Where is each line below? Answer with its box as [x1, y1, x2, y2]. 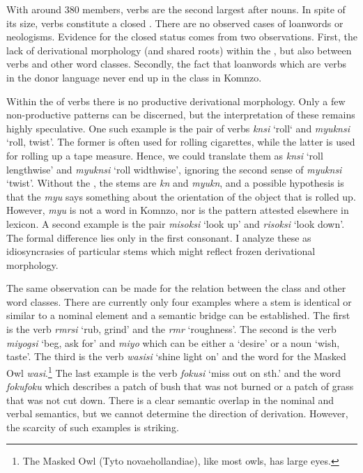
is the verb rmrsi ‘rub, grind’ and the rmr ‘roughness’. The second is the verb [6, 322, 337, 336]
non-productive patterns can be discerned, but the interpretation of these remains [6, 107, 355, 122]
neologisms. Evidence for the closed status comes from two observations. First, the [6, 29, 358, 44]
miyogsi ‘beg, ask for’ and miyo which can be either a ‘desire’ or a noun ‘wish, [6, 335, 340, 350]
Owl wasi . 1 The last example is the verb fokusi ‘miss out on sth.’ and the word [6, 363, 341, 380]
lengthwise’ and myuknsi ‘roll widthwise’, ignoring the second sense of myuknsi [6, 162, 342, 176]
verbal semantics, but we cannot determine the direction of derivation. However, [6, 406, 348, 421]
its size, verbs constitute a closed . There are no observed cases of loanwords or [6, 15, 343, 30]
